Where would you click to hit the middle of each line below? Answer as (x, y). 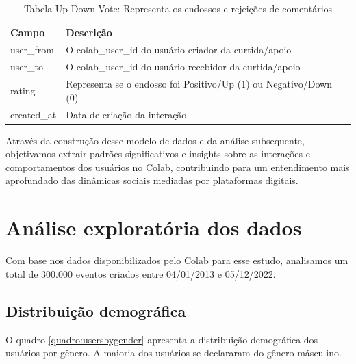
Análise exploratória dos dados (154, 227)
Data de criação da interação (126, 114)
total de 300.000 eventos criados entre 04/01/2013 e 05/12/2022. (141, 273)
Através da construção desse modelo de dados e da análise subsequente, (155, 140)
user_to (27, 67)
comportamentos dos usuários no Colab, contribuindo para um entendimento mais (178, 167)
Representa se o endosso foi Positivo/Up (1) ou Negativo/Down (199, 84)
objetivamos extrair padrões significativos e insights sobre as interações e (158, 154)
